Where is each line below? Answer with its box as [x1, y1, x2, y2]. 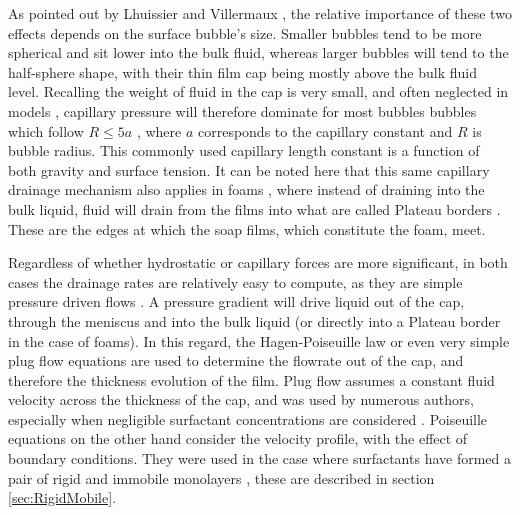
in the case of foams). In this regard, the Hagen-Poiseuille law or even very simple [8, 330, 510, 351]
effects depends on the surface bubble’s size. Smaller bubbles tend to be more [8, 22, 482, 43]
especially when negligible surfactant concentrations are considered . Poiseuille [8, 408, 488, 429]
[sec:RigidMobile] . [8, 487, 117, 508]
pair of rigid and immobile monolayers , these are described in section [8, 467, 435, 488]
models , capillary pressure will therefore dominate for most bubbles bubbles [8, 100, 477, 121]
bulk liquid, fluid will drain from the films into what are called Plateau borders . [8, 198, 501, 219]
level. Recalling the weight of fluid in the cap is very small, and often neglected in [8, 81, 509, 102]
